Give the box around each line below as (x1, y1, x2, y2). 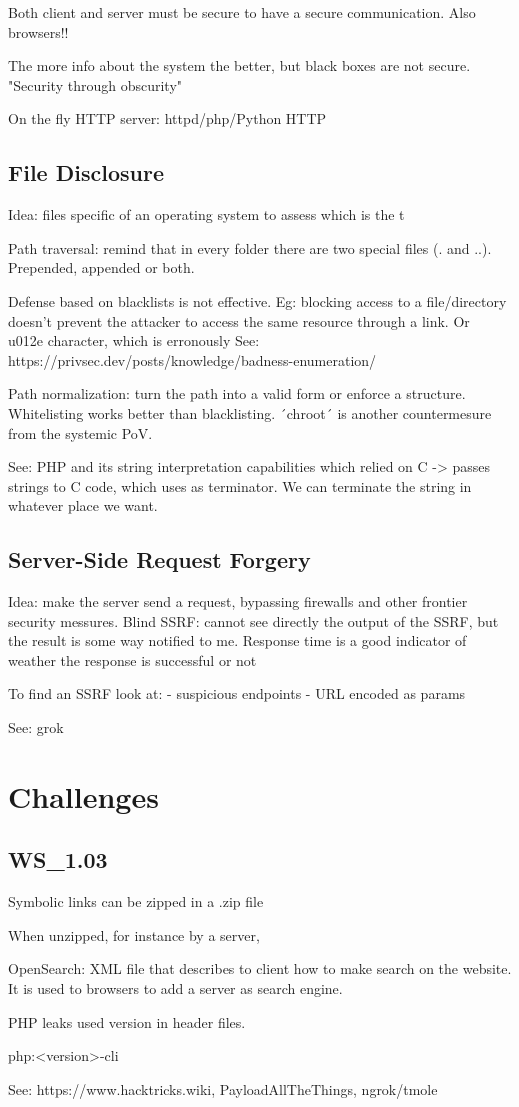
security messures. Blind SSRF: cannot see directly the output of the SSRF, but (8, 610, 499, 631)
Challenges (8, 775, 159, 816)
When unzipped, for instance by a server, (8, 924, 260, 945)
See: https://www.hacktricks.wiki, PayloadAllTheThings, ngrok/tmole (8, 1078, 438, 1099)
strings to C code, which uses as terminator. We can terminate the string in (8, 475, 472, 496)
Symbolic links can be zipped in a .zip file (8, 891, 264, 912)
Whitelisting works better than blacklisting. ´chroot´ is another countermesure (8, 402, 492, 423)
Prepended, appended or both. (8, 257, 195, 278)
